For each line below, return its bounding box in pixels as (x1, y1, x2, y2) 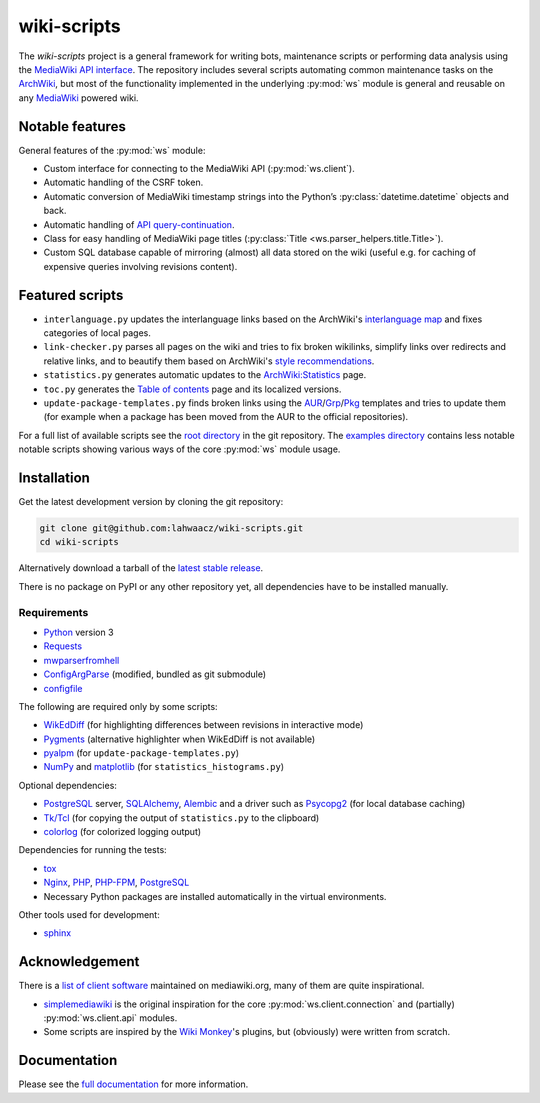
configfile (43, 682, 83, 694)
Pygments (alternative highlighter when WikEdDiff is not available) (43, 733, 316, 745)
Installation (18, 469, 90, 486)
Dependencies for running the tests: (18, 844, 167, 856)
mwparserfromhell (43, 654, 120, 666)
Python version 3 (43, 626, 114, 638)
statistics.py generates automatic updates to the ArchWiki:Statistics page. (43, 369, 367, 381)
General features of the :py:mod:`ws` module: (18, 144, 206, 156)
